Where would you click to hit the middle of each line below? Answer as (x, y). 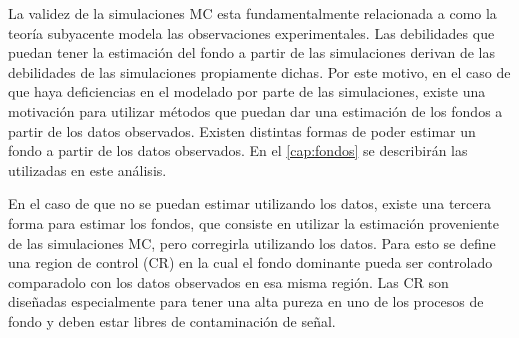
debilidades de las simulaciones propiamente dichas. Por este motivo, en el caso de (259, 71)
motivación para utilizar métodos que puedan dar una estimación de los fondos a (255, 110)
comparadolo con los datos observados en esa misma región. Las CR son (228, 281)
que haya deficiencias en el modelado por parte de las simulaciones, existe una (247, 91)
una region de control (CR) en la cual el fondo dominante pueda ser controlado (250, 262)
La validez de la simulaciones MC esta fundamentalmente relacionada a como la (252, 13)
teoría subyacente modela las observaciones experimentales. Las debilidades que (251, 32)
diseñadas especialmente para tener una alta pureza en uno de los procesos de (246, 301)
